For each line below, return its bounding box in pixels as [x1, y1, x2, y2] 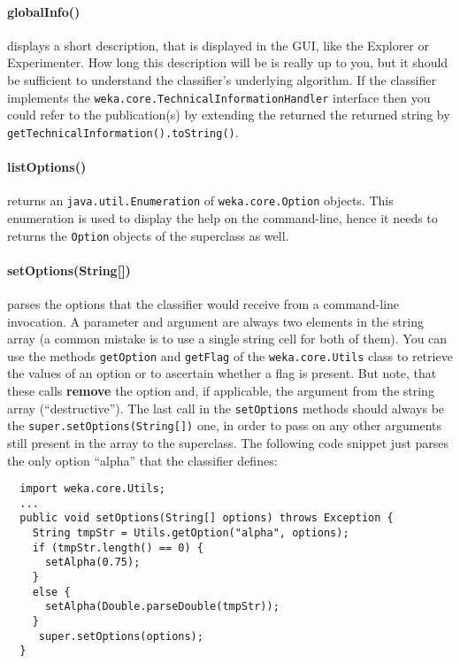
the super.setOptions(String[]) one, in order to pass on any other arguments [7, 416, 442, 435]
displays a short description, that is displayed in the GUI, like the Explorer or [7, 35, 429, 54]
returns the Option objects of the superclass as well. [7, 226, 289, 244]
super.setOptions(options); [38, 629, 203, 643]
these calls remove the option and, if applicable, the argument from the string [7, 382, 434, 400]
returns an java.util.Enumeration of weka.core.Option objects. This [7, 191, 394, 210]
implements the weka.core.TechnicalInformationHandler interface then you [7, 88, 431, 106]
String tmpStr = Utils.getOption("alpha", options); [32, 527, 349, 540]
